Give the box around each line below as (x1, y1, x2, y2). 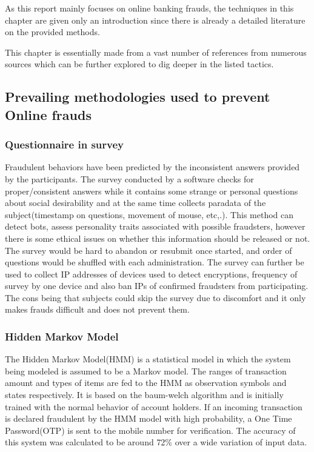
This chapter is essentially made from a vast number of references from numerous (5, 45, 307, 58)
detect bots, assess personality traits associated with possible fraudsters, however (5, 220, 306, 233)
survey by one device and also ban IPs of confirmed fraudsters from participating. (5, 279, 309, 292)
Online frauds (5, 105, 92, 124)
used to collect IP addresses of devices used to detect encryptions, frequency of (5, 267, 298, 280)
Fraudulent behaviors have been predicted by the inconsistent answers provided (5, 161, 300, 173)
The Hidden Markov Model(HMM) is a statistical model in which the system (5, 353, 291, 365)
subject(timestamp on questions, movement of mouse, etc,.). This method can (5, 208, 294, 221)
